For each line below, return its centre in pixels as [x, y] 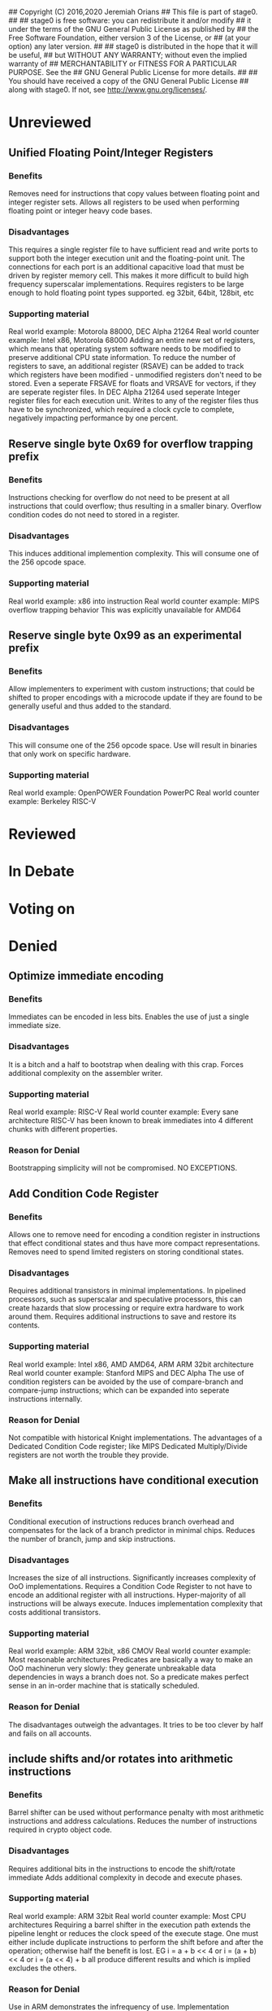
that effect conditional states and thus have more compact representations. [134, 1243]
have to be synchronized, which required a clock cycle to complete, [121, 410]
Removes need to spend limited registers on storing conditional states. [126, 1252]
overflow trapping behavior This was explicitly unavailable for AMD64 [125, 609]
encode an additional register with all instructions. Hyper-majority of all [127, 1595]
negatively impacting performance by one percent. [93, 418]
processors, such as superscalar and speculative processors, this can [125, 1299]
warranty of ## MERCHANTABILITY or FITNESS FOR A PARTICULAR [123, 64]
